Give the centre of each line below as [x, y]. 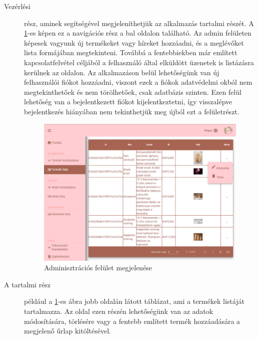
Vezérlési [17, 6]
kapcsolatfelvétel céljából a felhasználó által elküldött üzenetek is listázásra [139, 62]
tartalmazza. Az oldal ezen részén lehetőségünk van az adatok [119, 311]
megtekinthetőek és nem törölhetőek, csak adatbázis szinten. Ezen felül [133, 92]
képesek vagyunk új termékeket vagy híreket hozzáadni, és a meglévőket [134, 42]
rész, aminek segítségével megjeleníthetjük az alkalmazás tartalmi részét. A [139, 23]
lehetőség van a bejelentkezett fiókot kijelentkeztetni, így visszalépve [128, 102]
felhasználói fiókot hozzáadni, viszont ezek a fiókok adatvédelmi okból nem [138, 82]
